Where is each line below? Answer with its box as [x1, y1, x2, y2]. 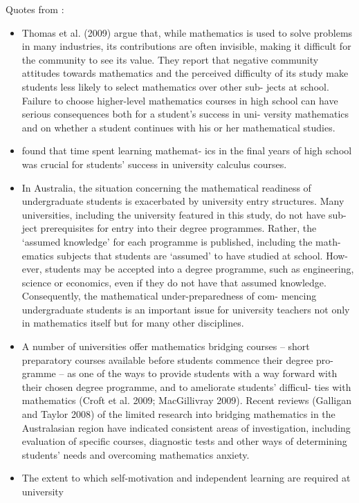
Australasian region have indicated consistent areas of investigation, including [21, 420, 351, 435]
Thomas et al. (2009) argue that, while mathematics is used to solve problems [21, 25, 353, 39]
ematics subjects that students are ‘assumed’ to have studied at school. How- [21, 248, 349, 262]
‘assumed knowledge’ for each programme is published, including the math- [21, 234, 341, 248]
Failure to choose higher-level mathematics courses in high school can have [21, 93, 338, 107]
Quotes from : [6, 2, 64, 16]
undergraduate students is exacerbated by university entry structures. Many [21, 194, 344, 208]
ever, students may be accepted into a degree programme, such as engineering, [21, 262, 354, 276]
